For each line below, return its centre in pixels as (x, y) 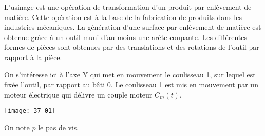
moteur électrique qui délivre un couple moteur (78, 94)
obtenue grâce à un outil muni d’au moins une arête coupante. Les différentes (126, 37)
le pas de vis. (59, 127)
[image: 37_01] (30, 111)
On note (17, 127)
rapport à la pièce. (33, 57)
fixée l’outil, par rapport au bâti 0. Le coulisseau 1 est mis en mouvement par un (131, 84)
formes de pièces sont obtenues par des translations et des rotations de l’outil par (132, 47)
